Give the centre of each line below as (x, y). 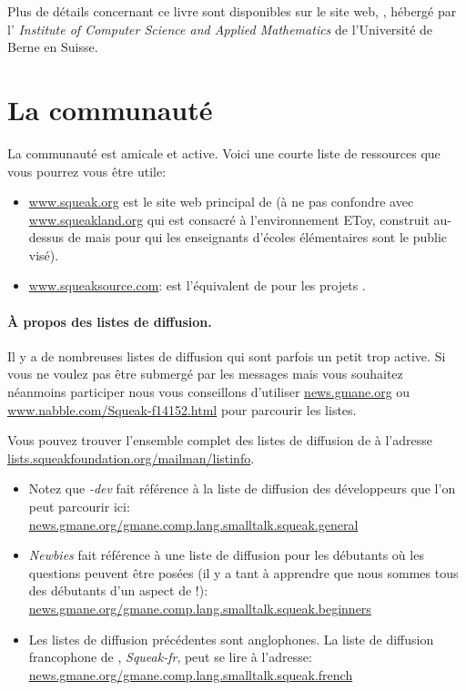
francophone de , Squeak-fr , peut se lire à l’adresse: (170, 657)
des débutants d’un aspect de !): (118, 590)
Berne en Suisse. (53, 47)
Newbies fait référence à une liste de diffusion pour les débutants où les (226, 555)
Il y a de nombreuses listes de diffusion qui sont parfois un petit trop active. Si (227, 356)
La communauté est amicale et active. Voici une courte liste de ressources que (224, 152)
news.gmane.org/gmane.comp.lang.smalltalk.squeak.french (191, 674)
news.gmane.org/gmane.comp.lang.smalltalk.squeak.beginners (200, 608)
